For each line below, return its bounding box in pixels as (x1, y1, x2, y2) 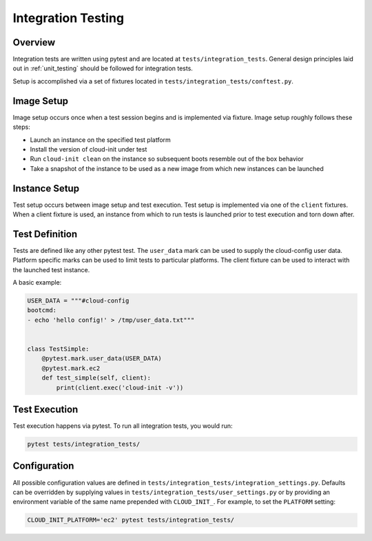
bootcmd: (27, 307, 57, 314)
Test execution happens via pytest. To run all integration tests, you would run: (12, 422, 234, 430)
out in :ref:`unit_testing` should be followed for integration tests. (12, 64, 193, 72)
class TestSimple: (27, 345, 90, 353)
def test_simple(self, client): (41, 374, 152, 382)
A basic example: (12, 278, 62, 287)
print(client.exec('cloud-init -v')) (56, 383, 184, 391)
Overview (12, 37, 56, 48)
